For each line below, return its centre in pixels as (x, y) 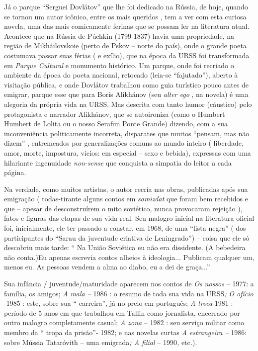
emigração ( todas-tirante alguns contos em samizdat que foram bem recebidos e (126, 199)
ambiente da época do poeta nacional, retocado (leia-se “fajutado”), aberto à (121, 75)
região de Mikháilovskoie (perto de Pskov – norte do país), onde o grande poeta (125, 45)
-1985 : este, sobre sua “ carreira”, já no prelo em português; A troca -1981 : (119, 303)
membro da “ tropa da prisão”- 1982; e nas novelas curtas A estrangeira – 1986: (126, 332)
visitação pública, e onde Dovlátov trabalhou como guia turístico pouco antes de (127, 84)
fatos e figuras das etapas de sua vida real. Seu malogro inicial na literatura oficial (129, 218)
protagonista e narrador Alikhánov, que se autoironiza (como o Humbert (115, 114)
